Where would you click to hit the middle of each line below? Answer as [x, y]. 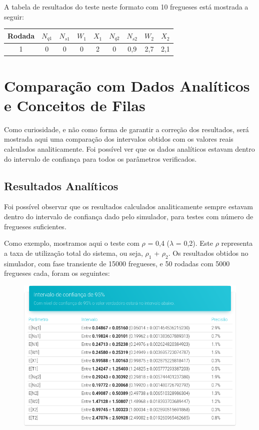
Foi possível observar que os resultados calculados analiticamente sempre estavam [128, 206]
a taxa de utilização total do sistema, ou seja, [73, 253]
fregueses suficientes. [35, 226]
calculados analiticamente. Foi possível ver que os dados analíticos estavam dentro [129, 148]
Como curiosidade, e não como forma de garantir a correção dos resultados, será [126, 129]
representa [237, 243]
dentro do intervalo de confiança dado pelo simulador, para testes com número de [129, 216]
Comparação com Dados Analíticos [127, 85]
